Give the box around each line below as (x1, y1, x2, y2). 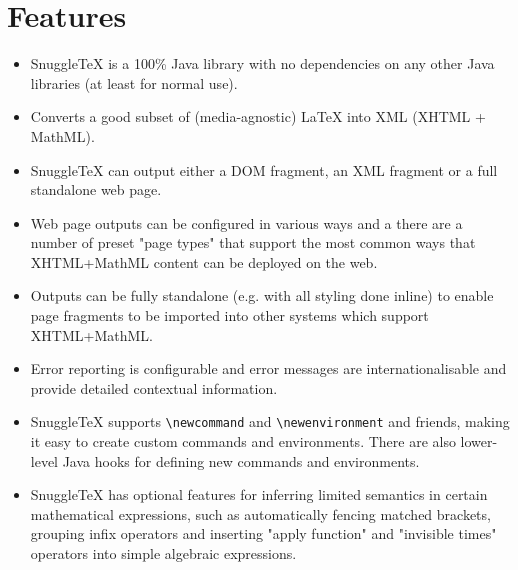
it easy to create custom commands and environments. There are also (30, 431, 456, 452)
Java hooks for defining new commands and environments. (62, 450, 420, 471)
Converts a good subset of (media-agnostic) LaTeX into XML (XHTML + (30, 106, 486, 127)
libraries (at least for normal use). (30, 72, 238, 93)
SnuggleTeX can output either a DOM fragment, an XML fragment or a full (30, 159, 498, 180)
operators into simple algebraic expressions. (30, 543, 297, 564)
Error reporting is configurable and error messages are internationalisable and (30, 358, 507, 379)
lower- (460, 431, 498, 452)
